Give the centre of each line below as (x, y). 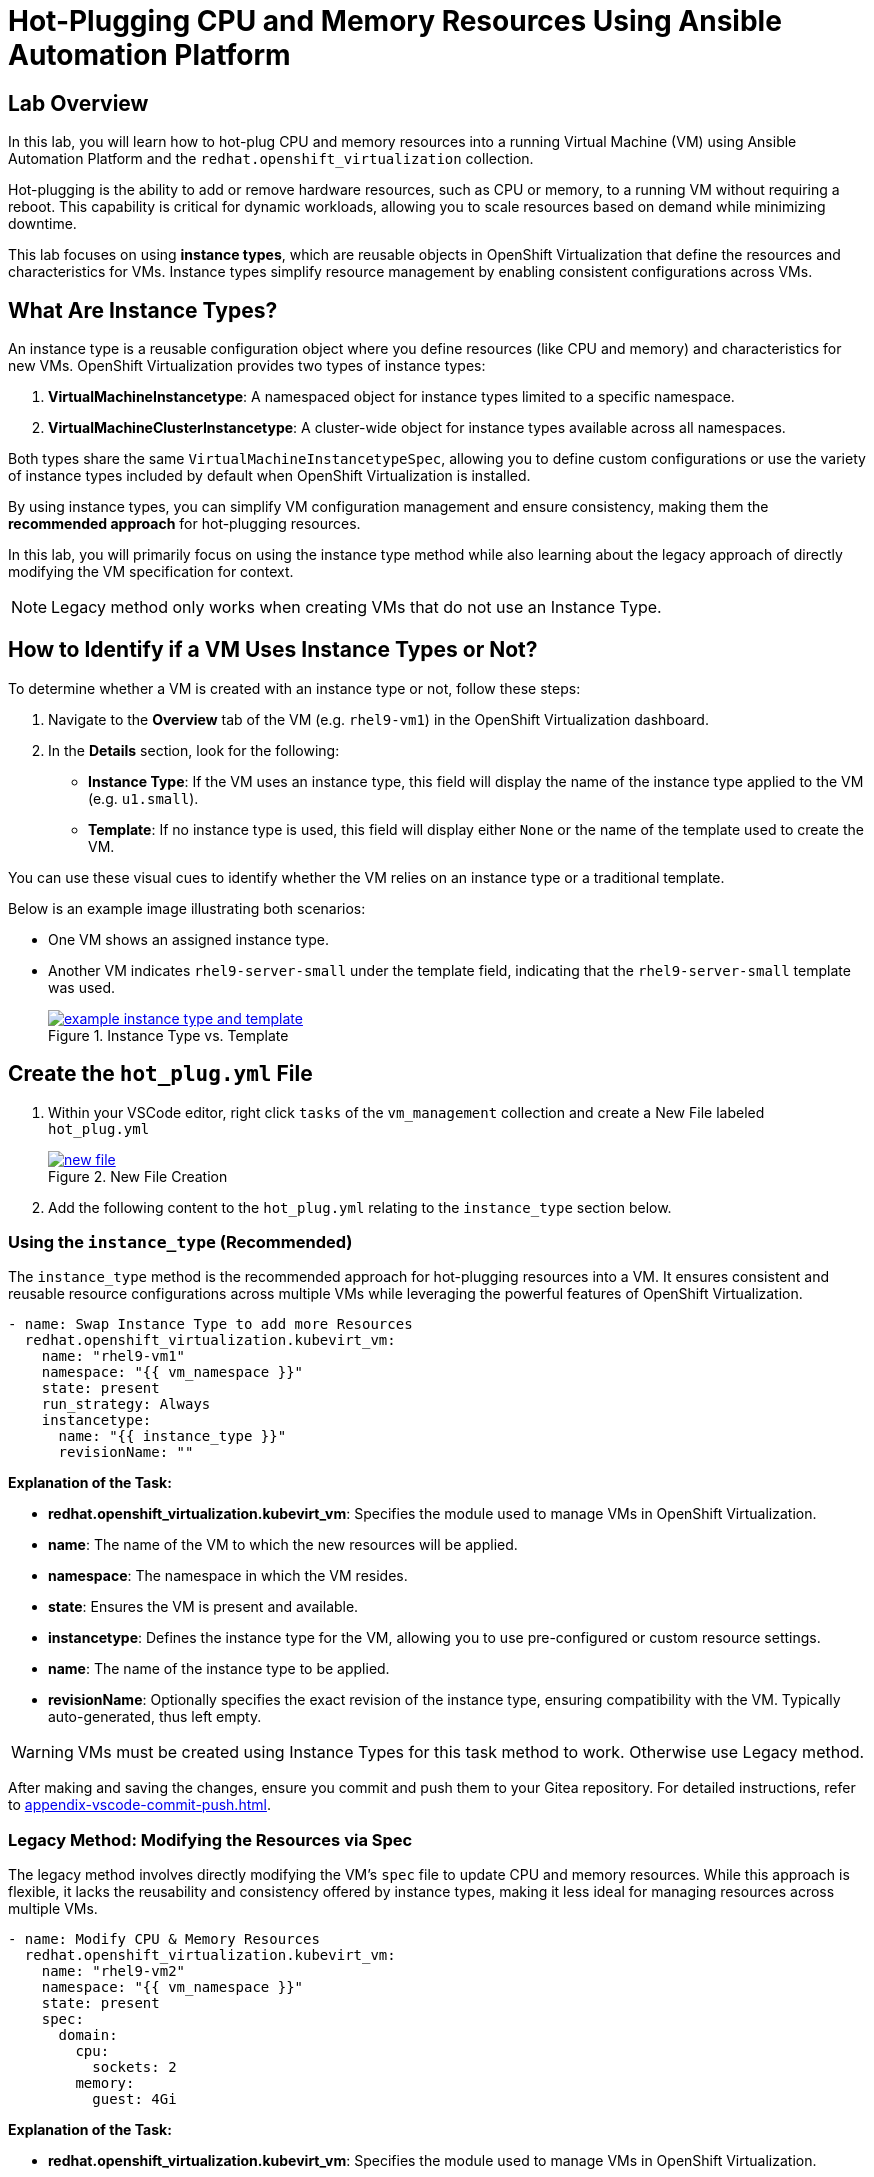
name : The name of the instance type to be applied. (219, 1669)
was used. (82, 987)
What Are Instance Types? (143, 310)
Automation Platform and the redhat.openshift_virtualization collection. (271, 159)
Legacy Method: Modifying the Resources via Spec (210, 1839)
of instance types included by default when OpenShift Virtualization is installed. (269, 476)
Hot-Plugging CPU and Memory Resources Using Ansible (395, 21)
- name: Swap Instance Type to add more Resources (210, 1324)
